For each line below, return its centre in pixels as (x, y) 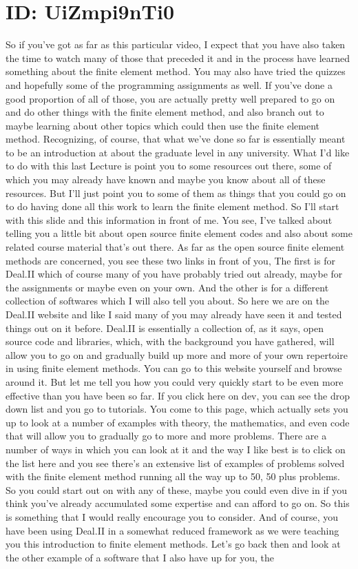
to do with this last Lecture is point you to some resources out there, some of (169, 166)
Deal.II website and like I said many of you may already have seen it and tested (174, 314)
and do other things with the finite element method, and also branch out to (165, 112)
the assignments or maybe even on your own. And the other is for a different (167, 287)
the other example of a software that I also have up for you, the (140, 557)
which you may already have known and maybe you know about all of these (166, 179)
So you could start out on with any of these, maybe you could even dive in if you (177, 489)
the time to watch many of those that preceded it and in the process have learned (178, 58)
